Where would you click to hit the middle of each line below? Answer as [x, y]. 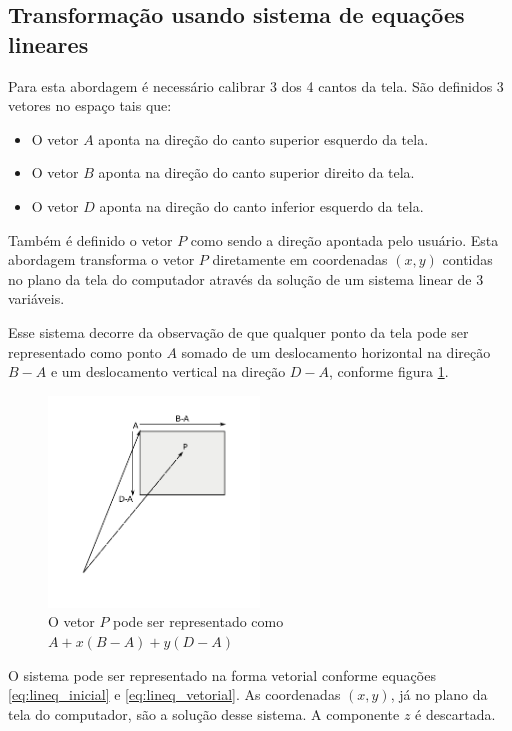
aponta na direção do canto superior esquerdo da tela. [263, 138]
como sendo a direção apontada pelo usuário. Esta [344, 239]
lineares [48, 43]
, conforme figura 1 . [389, 371]
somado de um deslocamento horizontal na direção [336, 351]
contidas [467, 259]
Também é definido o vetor [90, 239]
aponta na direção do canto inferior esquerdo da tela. [261, 205]
